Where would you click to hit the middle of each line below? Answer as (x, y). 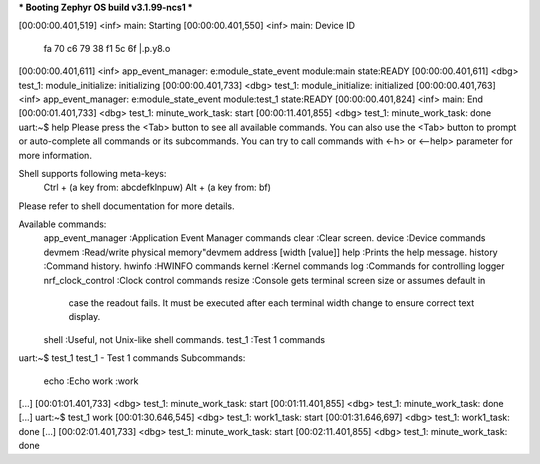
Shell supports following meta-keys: (92, 173)
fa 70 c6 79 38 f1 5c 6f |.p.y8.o (107, 48)
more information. (55, 155)
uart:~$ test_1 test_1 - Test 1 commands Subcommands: (132, 358)
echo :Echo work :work (91, 381)
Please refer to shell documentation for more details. (126, 206)
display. (84, 317)
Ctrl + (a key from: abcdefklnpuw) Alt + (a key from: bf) (157, 187)
